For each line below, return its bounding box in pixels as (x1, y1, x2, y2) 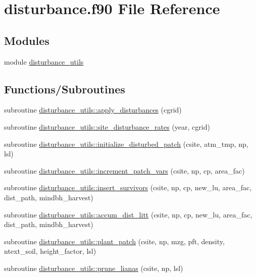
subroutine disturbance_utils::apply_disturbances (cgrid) (4, 104, 182, 115)
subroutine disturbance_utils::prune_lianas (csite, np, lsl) (4, 262, 183, 273)
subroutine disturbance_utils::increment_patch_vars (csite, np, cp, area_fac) (4, 165, 245, 176)
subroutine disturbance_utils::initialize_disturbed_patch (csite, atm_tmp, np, (4, 138, 248, 149)
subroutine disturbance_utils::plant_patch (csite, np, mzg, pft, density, (4, 236, 225, 246)
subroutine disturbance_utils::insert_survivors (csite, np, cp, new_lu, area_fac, (4, 182, 252, 193)
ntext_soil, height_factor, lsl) (4, 246, 96, 256)
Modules (4, 32, 49, 48)
